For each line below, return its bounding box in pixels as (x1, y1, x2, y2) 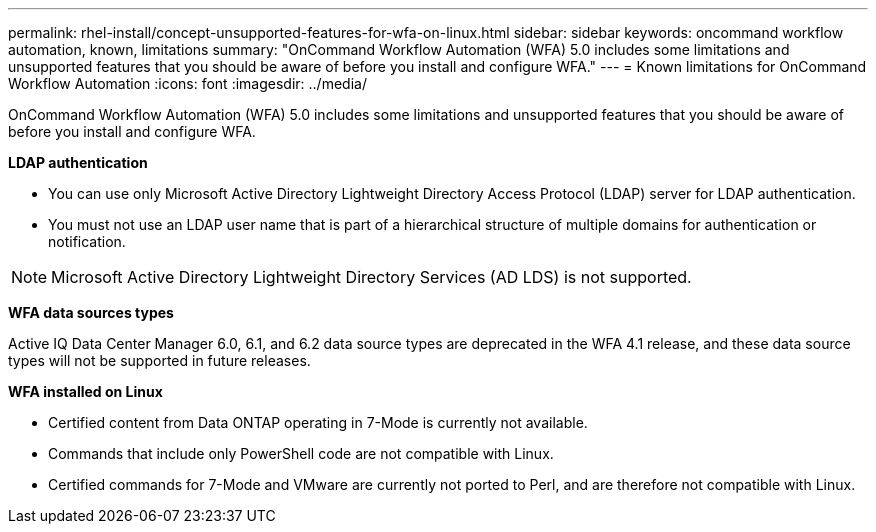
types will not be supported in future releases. (8, 352, 311, 369)
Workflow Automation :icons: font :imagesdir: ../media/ (8, 75, 367, 92)
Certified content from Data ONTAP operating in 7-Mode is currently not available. (48, 414, 588, 431)
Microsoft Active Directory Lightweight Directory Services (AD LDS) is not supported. (51, 267, 692, 287)
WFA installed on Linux (8, 383, 163, 400)
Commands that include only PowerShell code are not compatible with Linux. (48, 445, 554, 462)
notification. (48, 233, 126, 250)
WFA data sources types (8, 304, 174, 321)
